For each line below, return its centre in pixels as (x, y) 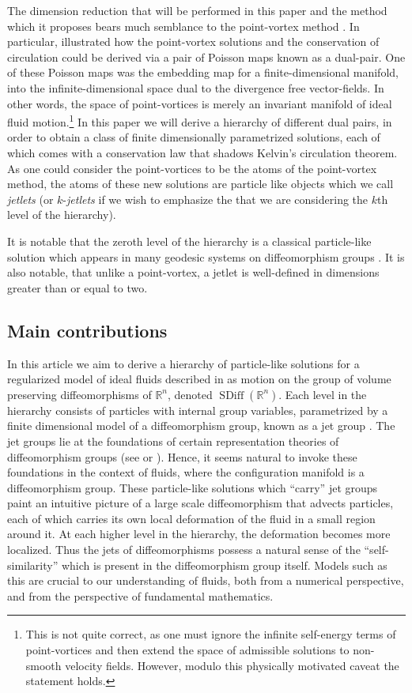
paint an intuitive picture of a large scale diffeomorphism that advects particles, (200, 503)
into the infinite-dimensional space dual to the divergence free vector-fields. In (196, 87)
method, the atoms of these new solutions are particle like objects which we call (200, 184)
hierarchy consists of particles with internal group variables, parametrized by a (198, 410)
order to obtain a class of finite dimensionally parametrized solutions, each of (194, 137)
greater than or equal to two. (77, 287)
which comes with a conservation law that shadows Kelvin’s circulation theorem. (202, 153)
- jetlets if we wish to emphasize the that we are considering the (215, 199)
